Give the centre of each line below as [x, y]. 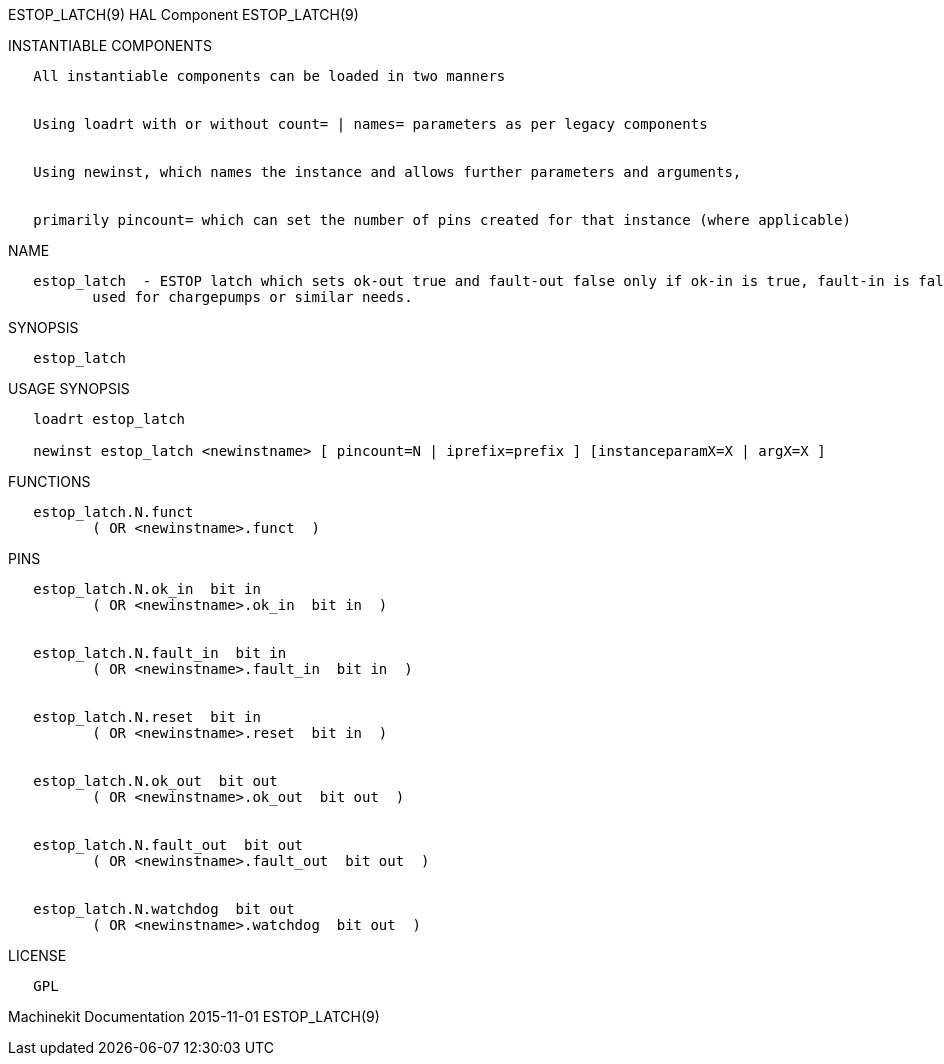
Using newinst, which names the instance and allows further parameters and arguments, [387, 172]
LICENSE [37, 955]
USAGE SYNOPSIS [69, 388]
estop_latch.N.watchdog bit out [164, 909]
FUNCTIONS [49, 481]
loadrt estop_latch [109, 419]
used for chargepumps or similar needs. [252, 297]
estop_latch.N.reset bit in [147, 717]
